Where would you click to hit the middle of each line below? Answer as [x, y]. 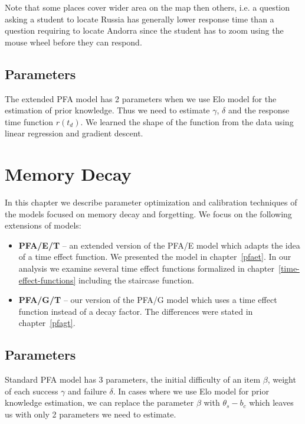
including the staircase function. [136, 280]
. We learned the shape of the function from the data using [187, 121]
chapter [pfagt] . [47, 323]
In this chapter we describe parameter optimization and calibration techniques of [151, 202]
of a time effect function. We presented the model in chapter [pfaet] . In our [155, 257]
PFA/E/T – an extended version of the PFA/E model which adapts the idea [159, 245]
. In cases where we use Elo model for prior [191, 391]
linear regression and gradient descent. [74, 133]
